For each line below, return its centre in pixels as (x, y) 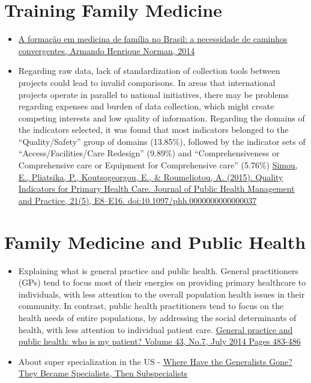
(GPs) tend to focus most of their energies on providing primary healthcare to (162, 282)
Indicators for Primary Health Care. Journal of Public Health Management (156, 188)
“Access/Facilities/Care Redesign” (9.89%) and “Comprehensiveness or (149, 153)
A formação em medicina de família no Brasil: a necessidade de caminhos (153, 39)
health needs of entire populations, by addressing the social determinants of (157, 317)
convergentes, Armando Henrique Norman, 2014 (107, 50)
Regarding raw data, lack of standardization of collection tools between (149, 71)
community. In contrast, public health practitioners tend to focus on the (151, 306)
